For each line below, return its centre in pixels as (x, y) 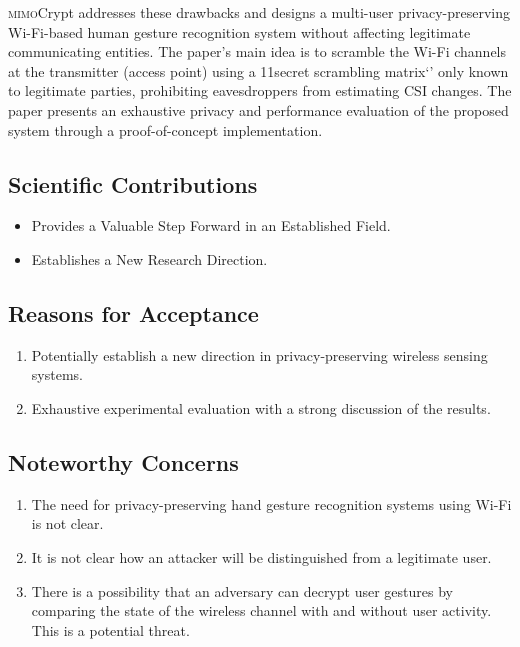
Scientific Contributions (133, 183)
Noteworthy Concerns (123, 461)
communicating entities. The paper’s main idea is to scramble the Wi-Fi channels (257, 51)
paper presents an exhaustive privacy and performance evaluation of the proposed (258, 109)
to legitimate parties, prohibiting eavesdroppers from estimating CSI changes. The (260, 90)
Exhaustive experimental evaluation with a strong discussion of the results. (261, 407)
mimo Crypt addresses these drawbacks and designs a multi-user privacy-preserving (259, 12)
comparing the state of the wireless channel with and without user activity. (261, 610)
